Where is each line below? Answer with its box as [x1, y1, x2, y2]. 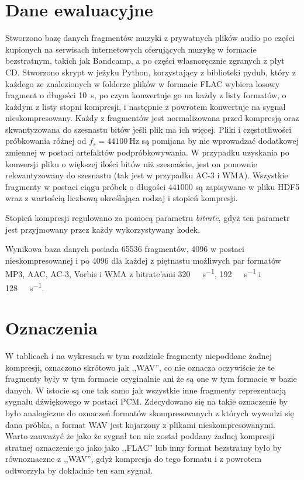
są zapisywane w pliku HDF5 [195, 180, 300, 192]
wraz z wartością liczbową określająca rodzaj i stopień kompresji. [5, 192, 238, 204]
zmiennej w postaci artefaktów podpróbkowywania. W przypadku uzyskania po [5, 146, 289, 158]
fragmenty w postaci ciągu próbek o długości [5, 180, 166, 192]
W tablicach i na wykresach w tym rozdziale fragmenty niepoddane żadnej [5, 350, 272, 362]
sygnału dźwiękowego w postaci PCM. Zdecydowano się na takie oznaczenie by [5, 395, 288, 408]
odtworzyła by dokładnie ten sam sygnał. [5, 464, 153, 476]
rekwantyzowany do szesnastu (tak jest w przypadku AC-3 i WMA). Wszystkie [5, 169, 288, 181]
